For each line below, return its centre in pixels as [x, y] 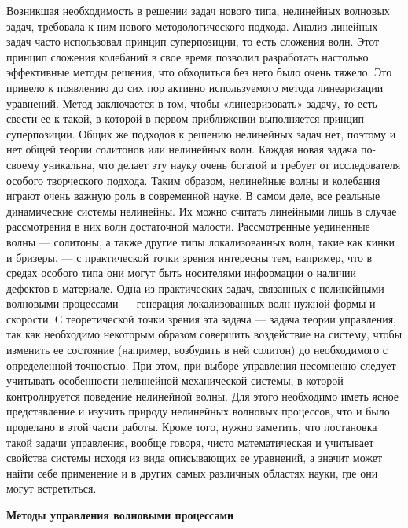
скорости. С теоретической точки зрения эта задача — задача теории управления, [201, 318]
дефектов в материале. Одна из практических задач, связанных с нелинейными [195, 288]
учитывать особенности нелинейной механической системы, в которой [175, 380]
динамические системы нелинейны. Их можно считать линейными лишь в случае [202, 210]
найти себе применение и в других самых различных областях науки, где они [192, 473]
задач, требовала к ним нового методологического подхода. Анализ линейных [192, 26]
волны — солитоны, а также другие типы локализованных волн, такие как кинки [201, 241]
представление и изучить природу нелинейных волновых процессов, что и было [198, 411]
